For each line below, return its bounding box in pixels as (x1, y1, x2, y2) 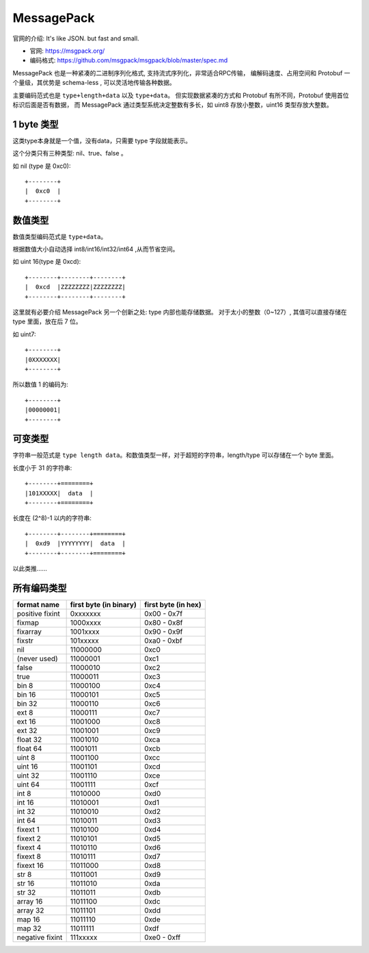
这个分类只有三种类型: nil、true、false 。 (12, 149, 128, 158)
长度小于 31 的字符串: (12, 463, 72, 472)
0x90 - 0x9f (143, 627, 183, 636)
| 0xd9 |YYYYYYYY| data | (25, 540, 126, 547)
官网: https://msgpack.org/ (29, 47, 105, 55)
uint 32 (16, 771, 40, 780)
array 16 (16, 896, 43, 906)
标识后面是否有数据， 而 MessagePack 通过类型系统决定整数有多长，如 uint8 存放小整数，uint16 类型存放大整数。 (12, 100, 333, 109)
